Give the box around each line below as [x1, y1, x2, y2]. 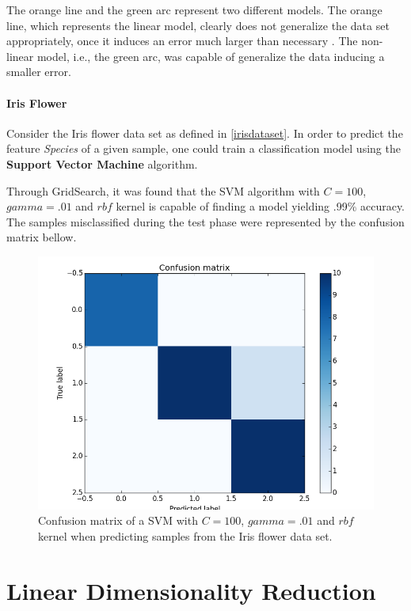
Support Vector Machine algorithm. [6, 155, 198, 172]
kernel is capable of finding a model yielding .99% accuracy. [116, 198, 405, 214]
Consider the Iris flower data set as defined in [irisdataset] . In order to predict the [6, 124, 403, 141]
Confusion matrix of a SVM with [38, 512, 198, 529]
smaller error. [6, 63, 71, 80]
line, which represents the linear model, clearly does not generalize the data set [6, 17, 390, 33]
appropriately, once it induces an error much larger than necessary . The [6, 32, 358, 49]
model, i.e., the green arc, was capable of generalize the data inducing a [36, 47, 385, 64]
